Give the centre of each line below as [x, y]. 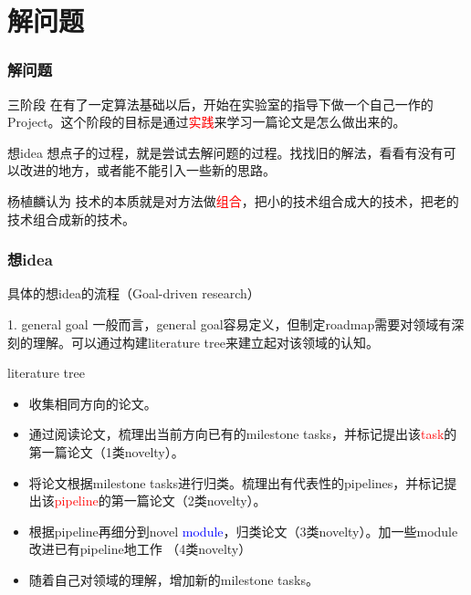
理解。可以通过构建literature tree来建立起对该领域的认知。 [205, 342]
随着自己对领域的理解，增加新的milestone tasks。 [173, 579]
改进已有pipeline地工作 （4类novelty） [140, 549]
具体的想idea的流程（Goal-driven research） [134, 293]
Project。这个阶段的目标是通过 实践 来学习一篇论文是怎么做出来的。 [207, 122]
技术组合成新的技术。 [71, 219]
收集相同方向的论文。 [93, 403]
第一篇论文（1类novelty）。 [106, 451]
